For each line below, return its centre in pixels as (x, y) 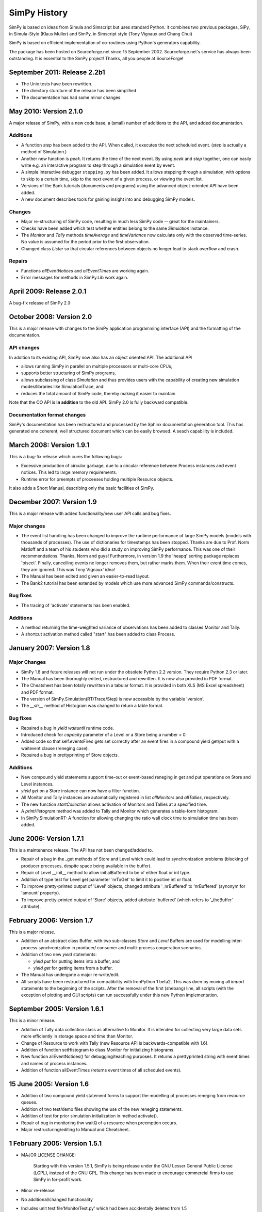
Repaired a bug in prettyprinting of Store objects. (70, 755)
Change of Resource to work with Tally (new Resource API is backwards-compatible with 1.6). (115, 1043)
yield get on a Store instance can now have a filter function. (81, 791)
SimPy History (38, 13)
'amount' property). (41, 893)
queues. (29, 1102)
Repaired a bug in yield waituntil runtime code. (67, 728)
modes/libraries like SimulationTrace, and (62, 387)
